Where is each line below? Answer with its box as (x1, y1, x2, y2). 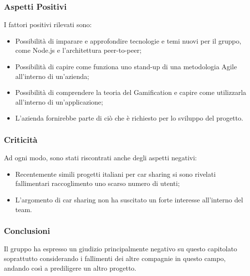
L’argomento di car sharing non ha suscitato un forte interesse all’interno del (15, 194, 243, 204)
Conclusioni (4, 225, 50, 237)
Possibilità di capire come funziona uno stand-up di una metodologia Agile (15, 61, 237, 71)
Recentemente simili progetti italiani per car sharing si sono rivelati (15, 169, 216, 179)
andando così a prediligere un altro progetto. (4, 262, 137, 273)
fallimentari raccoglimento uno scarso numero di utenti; (15, 178, 180, 188)
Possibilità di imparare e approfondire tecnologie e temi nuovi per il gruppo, (15, 35, 241, 46)
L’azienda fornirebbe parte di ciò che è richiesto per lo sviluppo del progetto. (15, 113, 243, 123)
